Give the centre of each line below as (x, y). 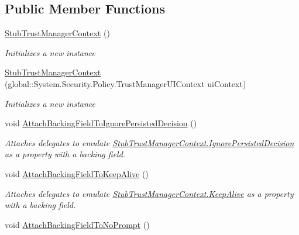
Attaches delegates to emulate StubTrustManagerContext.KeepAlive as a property (149, 193)
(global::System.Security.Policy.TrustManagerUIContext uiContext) (126, 83)
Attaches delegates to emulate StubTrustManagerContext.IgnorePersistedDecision (149, 142)
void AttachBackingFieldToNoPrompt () (77, 224)
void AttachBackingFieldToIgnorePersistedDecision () (101, 123)
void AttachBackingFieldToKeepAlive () (77, 173)
